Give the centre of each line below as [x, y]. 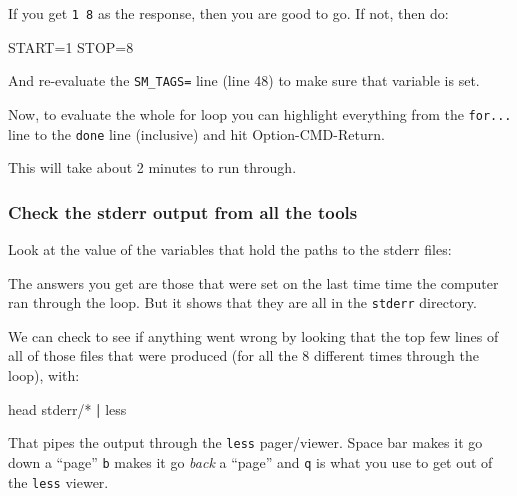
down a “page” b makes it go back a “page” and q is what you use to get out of [250, 461]
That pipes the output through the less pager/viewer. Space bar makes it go [245, 442]
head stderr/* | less [67, 408]
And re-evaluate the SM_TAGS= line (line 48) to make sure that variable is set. [244, 80]
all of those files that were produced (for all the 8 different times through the [243, 355]
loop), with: [44, 375]
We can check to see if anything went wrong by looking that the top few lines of [253, 335]
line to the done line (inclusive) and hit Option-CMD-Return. [196, 133]
